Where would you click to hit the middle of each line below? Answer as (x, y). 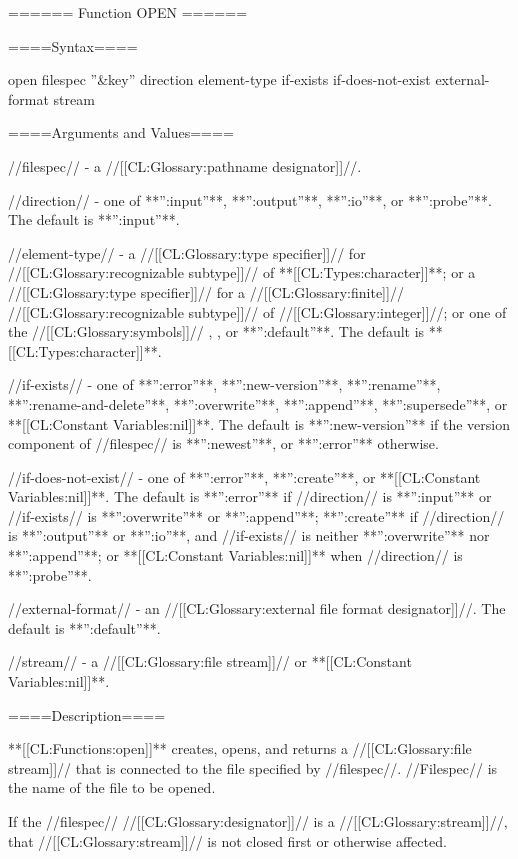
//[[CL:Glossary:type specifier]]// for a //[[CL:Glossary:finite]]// (206, 291)
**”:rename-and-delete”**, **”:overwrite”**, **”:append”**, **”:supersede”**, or (258, 403)
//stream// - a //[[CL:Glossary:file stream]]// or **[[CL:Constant (210, 661)
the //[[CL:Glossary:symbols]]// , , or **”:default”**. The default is (216, 331)
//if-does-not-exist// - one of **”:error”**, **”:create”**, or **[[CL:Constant (244, 476)
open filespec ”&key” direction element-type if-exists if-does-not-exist (219, 79)
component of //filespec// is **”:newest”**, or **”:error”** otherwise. (223, 443)
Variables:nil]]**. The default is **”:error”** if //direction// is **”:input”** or (250, 496)
